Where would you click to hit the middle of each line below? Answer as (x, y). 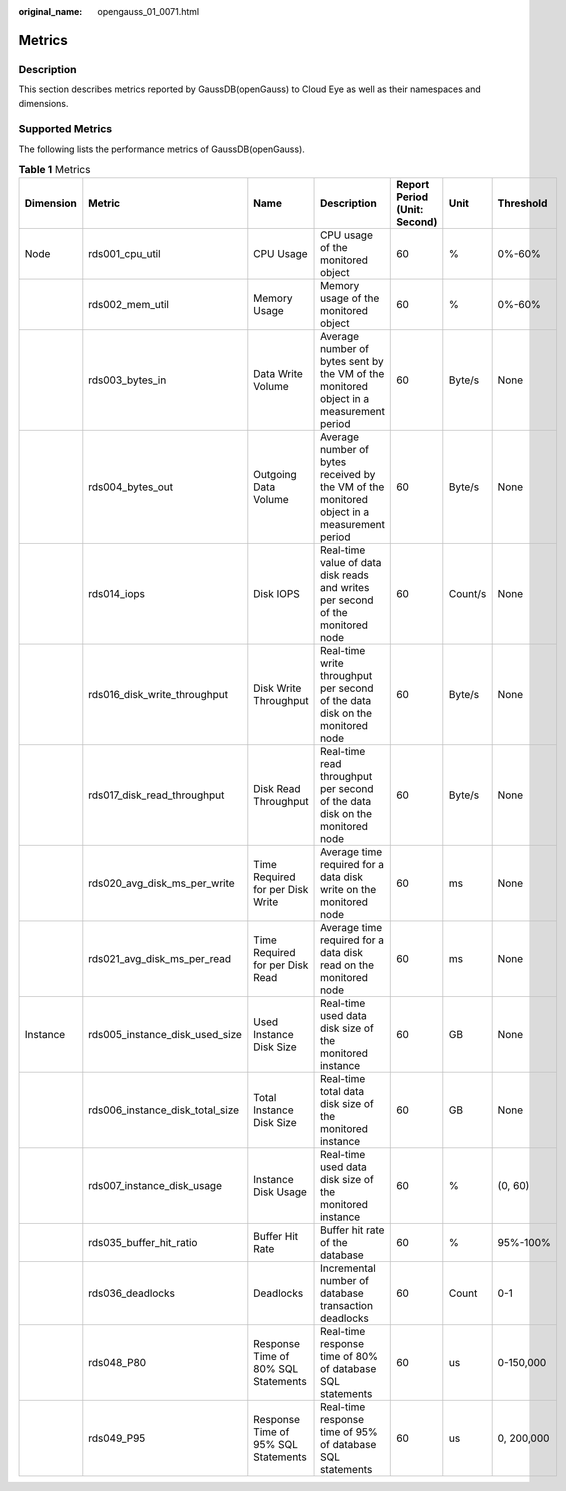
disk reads (345, 575)
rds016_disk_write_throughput (158, 695)
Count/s (467, 594)
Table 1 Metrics (54, 170)
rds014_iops (116, 594)
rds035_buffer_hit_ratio (143, 1243)
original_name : (50, 11)
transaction (347, 1306)
